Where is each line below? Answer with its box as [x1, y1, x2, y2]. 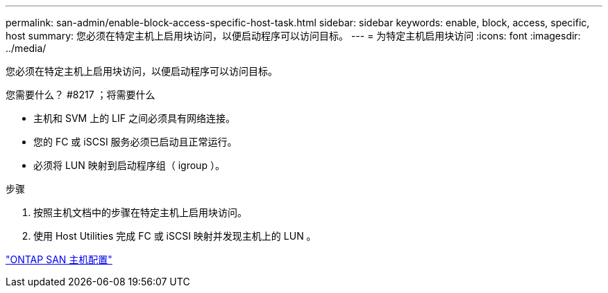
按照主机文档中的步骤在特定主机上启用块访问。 [33, 206, 247, 218]
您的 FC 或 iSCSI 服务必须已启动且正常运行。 [33, 136, 237, 148]
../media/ [6, 42, 47, 54]
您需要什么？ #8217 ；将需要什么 [6, 89, 155, 100]
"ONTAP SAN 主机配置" [6, 254, 112, 265]
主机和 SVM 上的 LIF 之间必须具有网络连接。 [33, 112, 235, 124]
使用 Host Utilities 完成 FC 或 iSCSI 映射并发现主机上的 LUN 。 [33, 230, 316, 242]
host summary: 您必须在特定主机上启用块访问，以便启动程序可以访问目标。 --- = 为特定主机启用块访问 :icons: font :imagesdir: [6, 30, 581, 42]
